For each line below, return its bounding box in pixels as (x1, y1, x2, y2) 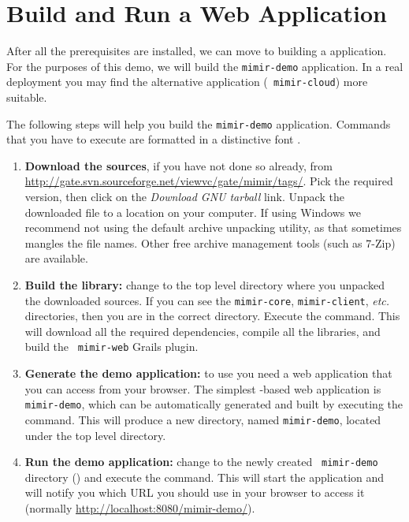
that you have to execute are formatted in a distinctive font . (6, 131, 301, 147)
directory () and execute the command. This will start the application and (24, 468, 385, 485)
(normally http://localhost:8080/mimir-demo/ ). (24, 500, 255, 516)
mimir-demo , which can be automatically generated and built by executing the (24, 396, 403, 412)
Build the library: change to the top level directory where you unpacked (24, 277, 385, 293)
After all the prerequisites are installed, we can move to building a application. (6, 43, 387, 59)
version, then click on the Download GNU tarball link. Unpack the (24, 188, 344, 205)
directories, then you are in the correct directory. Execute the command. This (24, 308, 400, 324)
